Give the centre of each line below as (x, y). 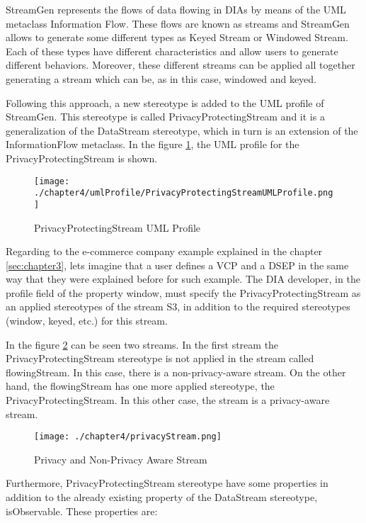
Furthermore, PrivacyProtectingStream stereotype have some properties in (167, 483)
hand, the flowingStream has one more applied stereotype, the (140, 386)
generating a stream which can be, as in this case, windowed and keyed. (161, 78)
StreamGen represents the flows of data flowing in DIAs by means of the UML (176, 9)
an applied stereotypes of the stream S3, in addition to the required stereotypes (178, 307)
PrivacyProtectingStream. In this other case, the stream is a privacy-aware (168, 400)
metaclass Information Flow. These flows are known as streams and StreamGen (178, 23)
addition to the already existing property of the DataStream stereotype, (162, 497)
